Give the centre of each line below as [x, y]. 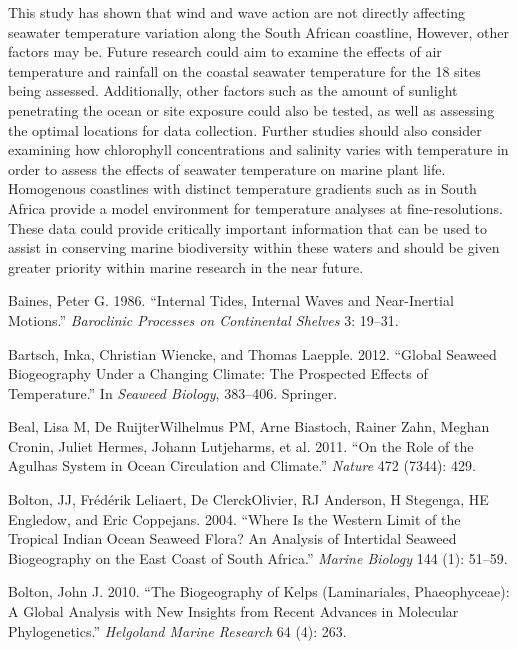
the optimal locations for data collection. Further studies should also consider [245, 129]
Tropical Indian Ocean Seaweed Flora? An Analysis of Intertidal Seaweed [232, 538]
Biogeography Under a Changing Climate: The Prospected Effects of [218, 373]
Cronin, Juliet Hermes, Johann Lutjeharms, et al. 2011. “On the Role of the [241, 445]
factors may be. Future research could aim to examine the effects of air [225, 51]
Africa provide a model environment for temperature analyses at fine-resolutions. [255, 207]
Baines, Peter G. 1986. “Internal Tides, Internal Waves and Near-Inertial [231, 300]
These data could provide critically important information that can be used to [248, 227]
